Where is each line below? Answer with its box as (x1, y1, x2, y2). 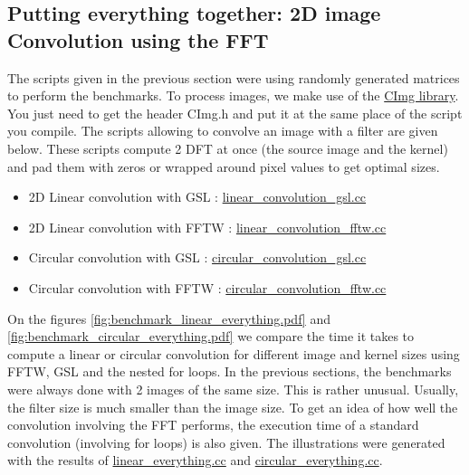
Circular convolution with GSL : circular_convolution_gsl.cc (28, 248, 367, 267)
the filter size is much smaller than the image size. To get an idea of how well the (7, 397, 458, 416)
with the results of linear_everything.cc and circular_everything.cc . (7, 451, 383, 470)
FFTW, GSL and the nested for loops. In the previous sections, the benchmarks (7, 362, 452, 381)
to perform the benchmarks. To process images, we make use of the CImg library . (7, 86, 459, 105)
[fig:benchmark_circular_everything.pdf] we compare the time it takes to (7, 327, 415, 346)
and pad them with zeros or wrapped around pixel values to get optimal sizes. (7, 157, 440, 176)
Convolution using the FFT (7, 25, 269, 53)
